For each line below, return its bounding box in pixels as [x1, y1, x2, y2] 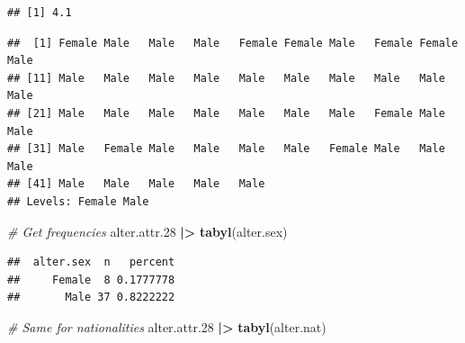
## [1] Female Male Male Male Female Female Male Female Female [7, 36, 459, 50]
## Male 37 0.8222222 [7, 291, 175, 304]
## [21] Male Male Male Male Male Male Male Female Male [7, 106, 445, 120]
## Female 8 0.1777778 [7, 273, 175, 286]
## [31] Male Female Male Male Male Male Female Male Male [7, 142, 445, 156]
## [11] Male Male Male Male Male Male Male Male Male [7, 71, 445, 85]
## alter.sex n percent [7, 256, 175, 269]
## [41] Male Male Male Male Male [7, 177, 265, 191]
